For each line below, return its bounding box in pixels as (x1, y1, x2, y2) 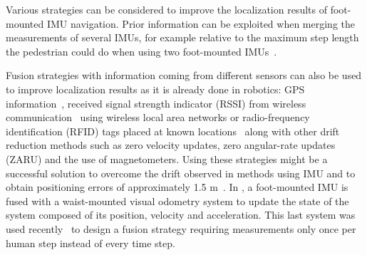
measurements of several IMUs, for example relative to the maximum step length (6, 30, 359, 45)
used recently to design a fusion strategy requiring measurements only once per (6, 221, 356, 236)
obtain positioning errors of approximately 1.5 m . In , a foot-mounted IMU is (6, 179, 348, 194)
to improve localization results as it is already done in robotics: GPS (6, 81, 305, 96)
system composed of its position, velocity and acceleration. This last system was (6, 207, 356, 222)
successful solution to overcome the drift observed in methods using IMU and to (6, 165, 356, 180)
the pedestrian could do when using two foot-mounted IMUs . (6, 43, 277, 58)
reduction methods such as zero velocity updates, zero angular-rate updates (6, 137, 336, 152)
